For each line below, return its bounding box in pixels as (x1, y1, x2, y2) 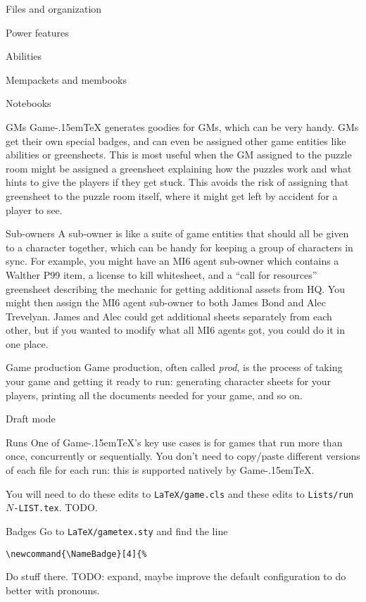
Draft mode (6, 411, 56, 426)
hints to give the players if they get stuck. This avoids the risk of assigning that (6, 175, 349, 189)
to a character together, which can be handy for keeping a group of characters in (6, 239, 353, 254)
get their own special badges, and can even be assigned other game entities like (6, 133, 346, 148)
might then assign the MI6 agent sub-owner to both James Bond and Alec (6, 295, 326, 310)
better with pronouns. (6, 582, 100, 597)
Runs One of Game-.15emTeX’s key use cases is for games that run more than (6, 434, 343, 449)
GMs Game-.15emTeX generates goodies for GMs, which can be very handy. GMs (6, 119, 359, 134)
